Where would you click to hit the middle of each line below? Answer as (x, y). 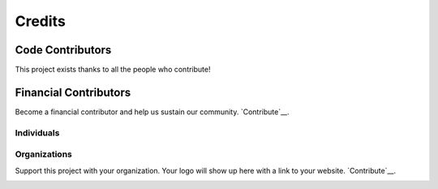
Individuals (37, 132)
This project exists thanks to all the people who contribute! (113, 70)
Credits (41, 21)
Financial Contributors (73, 92)
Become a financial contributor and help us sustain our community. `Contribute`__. (152, 112)
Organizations (43, 154)
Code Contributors (63, 50)
